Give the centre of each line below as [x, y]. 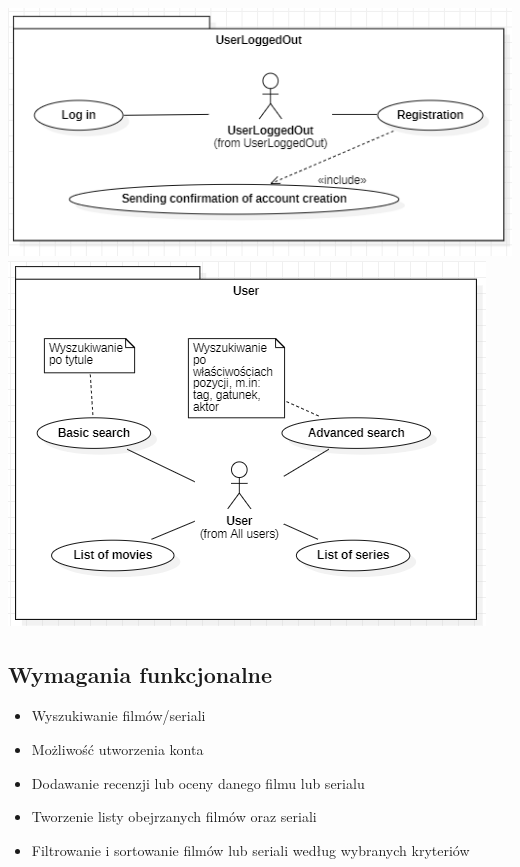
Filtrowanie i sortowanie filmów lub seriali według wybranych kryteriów [250, 849]
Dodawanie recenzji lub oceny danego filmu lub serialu [198, 782]
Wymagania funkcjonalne [140, 673]
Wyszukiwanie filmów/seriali [118, 715]
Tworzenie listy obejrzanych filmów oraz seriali [174, 816]
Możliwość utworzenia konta [117, 749]
